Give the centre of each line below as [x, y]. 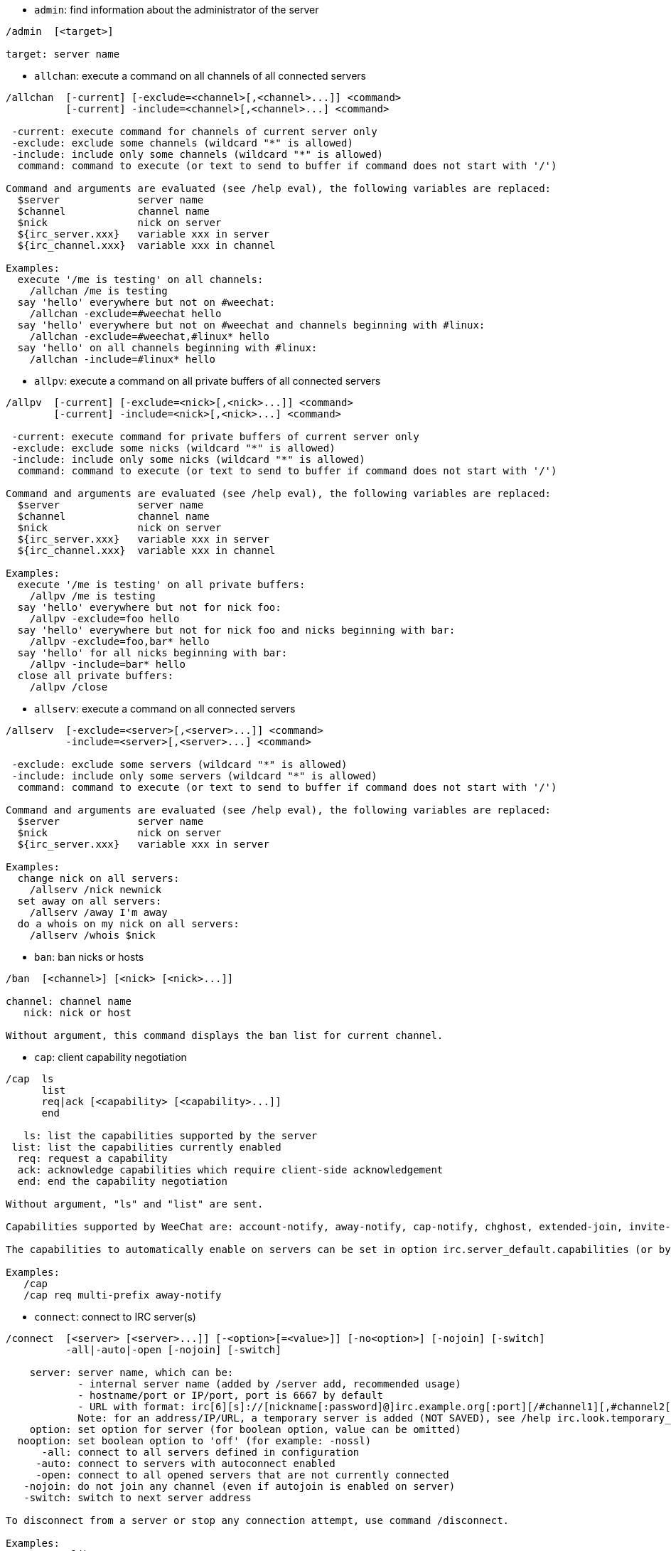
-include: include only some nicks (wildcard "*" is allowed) [188, 459]
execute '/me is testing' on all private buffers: [161, 585]
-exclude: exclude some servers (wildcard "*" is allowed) [179, 764]
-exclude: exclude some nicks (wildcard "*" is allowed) [173, 448]
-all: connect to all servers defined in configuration [200, 1452]
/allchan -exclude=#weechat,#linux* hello [149, 336]
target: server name [63, 54]
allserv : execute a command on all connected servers [165, 709]
